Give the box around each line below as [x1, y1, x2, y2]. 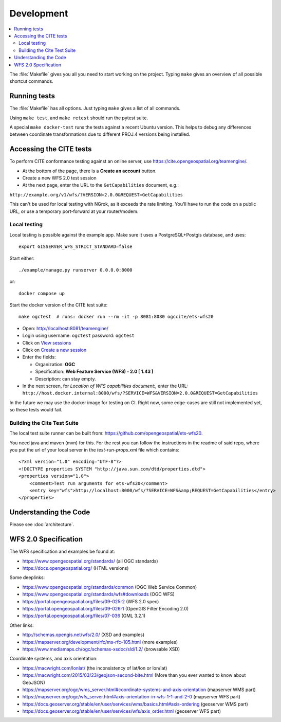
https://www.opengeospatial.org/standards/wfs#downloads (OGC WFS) [22, 591, 175, 598]
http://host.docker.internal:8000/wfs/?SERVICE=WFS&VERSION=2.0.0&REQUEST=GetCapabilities [22, 390, 258, 396]
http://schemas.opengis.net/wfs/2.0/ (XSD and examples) [22, 631, 145, 638]
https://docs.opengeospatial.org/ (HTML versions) [22, 565, 129, 571]
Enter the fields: [22, 354, 56, 360]
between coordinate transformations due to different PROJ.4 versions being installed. [9, 131, 191, 137]
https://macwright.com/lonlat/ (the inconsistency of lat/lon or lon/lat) [22, 665, 167, 671]
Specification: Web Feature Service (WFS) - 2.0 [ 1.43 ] [35, 368, 154, 375]
